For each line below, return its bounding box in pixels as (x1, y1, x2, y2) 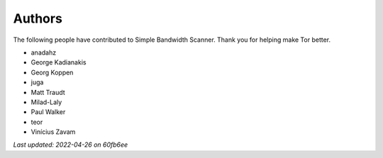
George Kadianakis (30, 58, 87, 67)
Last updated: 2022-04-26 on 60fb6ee (13, 140, 128, 149)
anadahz (30, 48, 57, 57)
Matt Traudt (30, 88, 65, 96)
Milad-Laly (30, 98, 62, 106)
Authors (13, 11, 63, 26)
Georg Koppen (30, 68, 74, 77)
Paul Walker (30, 108, 66, 116)
